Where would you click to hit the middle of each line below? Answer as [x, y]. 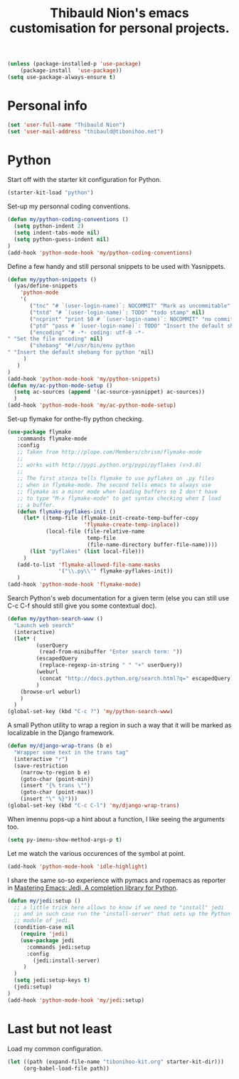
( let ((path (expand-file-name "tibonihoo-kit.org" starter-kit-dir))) [116, 1062]
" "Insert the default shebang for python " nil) [81, 352]
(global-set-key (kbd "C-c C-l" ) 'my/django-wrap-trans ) [94, 806]
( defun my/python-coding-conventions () [68, 220]
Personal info [47, 106]
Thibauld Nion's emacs [119, 13]
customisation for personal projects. [119, 28]
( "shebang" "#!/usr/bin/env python [82, 346]
